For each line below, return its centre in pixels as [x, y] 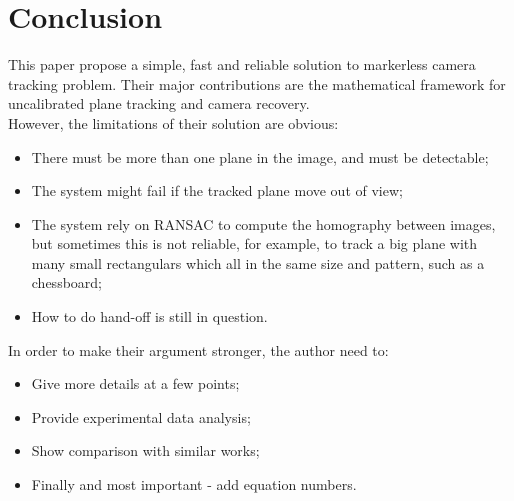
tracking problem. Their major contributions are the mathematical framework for [257, 83]
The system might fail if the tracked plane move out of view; [217, 190]
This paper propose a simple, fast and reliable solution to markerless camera [242, 64]
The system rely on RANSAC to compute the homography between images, [263, 223]
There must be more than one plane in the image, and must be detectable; [260, 156]
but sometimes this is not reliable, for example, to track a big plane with [254, 243]
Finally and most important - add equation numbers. [194, 484]
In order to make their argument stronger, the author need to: [198, 349]
